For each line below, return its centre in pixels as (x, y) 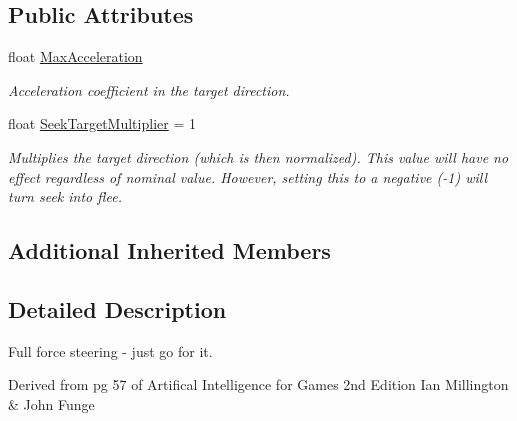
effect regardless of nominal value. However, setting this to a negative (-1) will (247, 176)
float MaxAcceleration (75, 56)
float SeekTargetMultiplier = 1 (102, 123)
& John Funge (51, 403)
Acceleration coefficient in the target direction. (149, 89)
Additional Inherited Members (169, 250)
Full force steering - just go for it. (110, 350)
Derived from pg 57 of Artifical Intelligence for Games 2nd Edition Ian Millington (258, 384)
